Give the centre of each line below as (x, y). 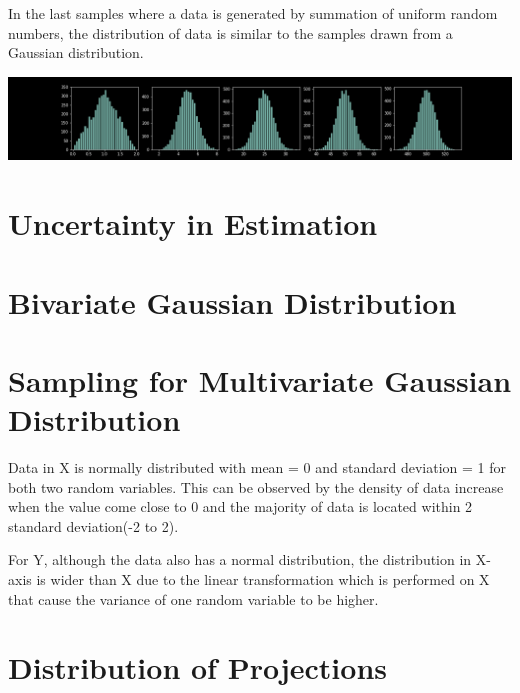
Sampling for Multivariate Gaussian (260, 379)
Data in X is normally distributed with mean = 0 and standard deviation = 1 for (257, 467)
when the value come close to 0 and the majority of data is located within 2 (240, 506)
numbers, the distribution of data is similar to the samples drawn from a (230, 32)
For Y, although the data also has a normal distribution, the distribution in (240, 559)
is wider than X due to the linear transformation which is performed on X (263, 579)
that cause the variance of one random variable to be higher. (193, 598)
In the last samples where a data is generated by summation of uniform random (253, 13)
